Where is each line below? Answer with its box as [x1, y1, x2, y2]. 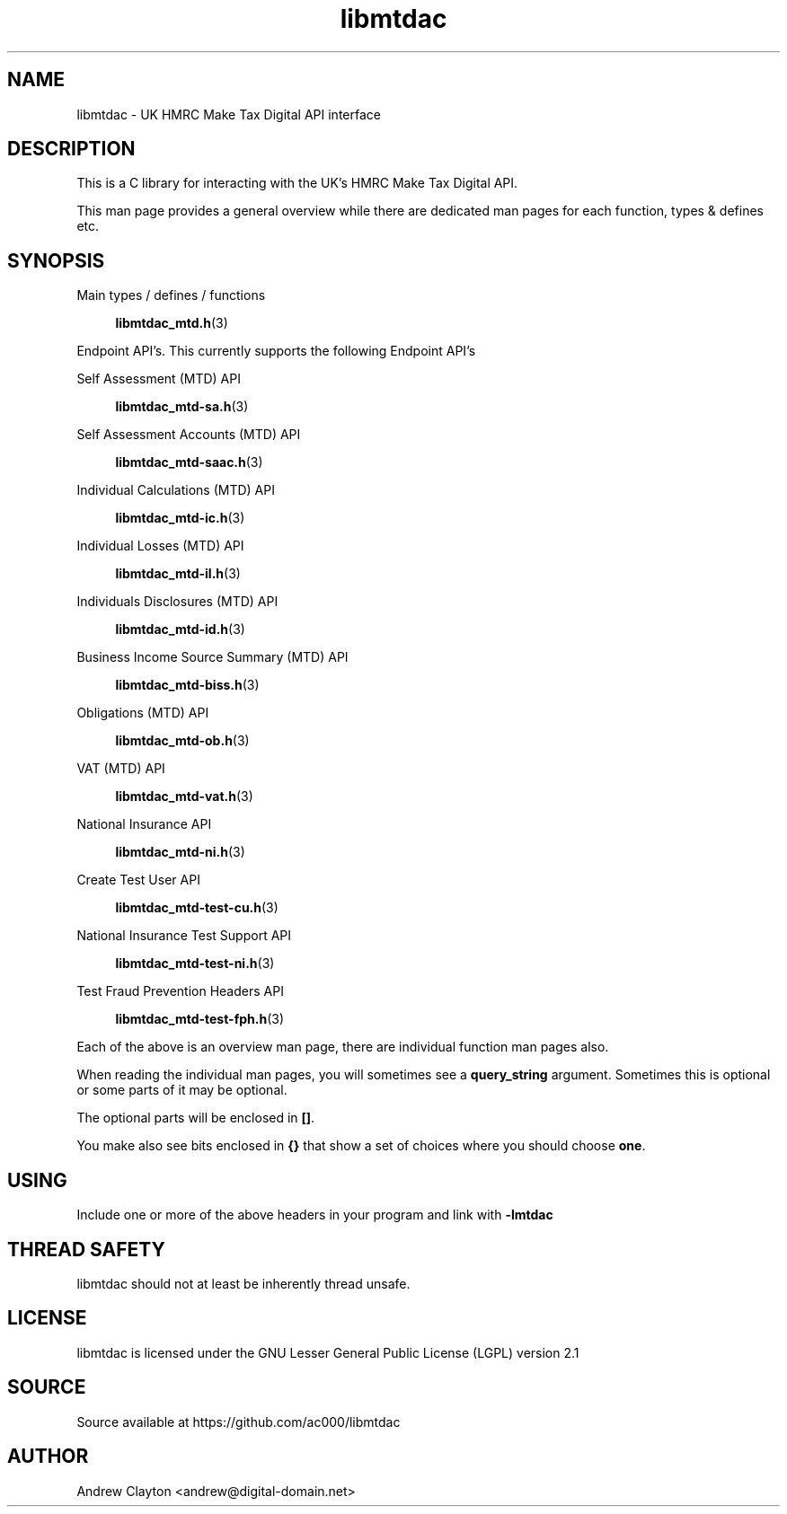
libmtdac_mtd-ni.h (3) [115, 844, 245, 860]
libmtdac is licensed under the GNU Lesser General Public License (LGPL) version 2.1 [76, 1344, 579, 1360]
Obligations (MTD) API [76, 705, 209, 721]
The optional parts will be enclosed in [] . [76, 1110, 315, 1126]
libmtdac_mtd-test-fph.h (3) [115, 1011, 285, 1027]
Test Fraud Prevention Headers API [76, 983, 284, 999]
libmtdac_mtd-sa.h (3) [115, 399, 249, 415]
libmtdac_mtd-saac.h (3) [115, 454, 263, 471]
